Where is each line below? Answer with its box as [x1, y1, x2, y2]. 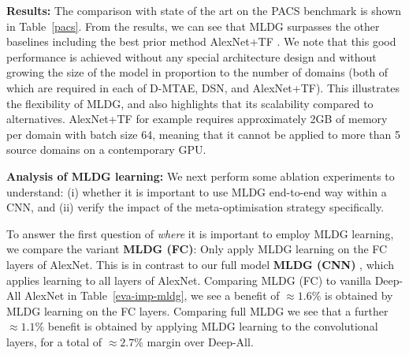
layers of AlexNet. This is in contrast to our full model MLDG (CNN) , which [6, 256, 395, 272]
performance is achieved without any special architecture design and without [6, 48, 377, 65]
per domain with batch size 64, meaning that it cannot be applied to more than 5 [6, 125, 400, 142]
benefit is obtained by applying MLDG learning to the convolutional [47, 318, 378, 334]
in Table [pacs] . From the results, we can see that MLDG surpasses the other [6, 17, 380, 34]
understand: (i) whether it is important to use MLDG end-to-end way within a [6, 183, 387, 200]
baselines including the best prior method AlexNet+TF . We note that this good [6, 33, 396, 50]
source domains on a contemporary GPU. [6, 141, 206, 158]
